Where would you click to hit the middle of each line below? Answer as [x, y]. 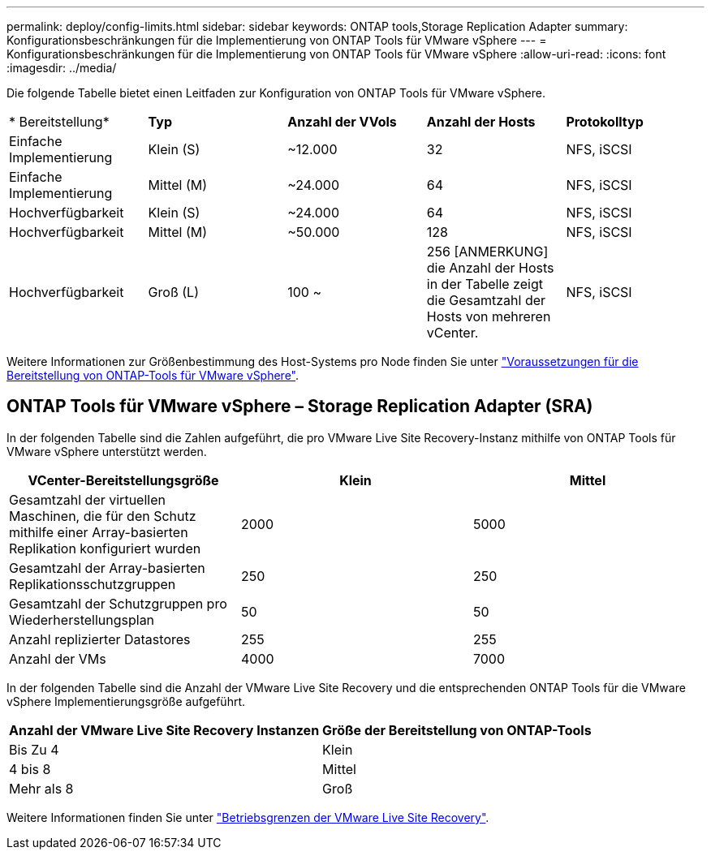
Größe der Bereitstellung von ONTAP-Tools [457, 730]
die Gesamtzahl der [486, 300]
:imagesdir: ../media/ [62, 68]
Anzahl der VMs [58, 658]
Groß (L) [173, 292]
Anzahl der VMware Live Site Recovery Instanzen [164, 730]
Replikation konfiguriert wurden [105, 548]
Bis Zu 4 [34, 749]
